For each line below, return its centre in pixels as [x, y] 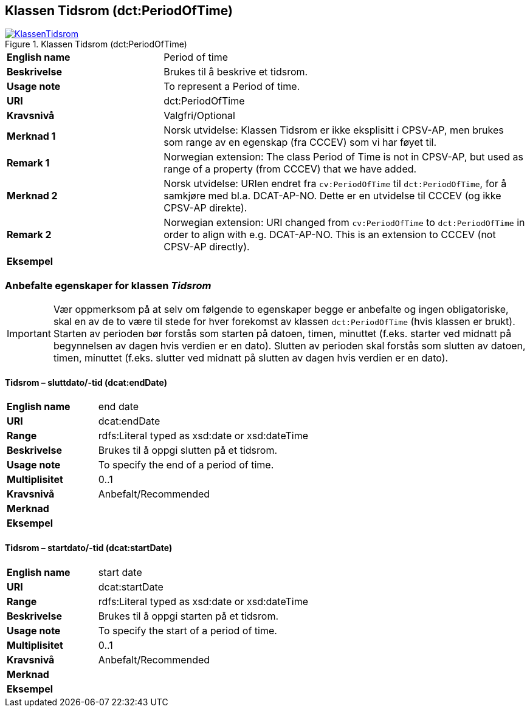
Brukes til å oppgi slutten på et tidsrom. [188, 450]
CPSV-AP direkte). [205, 208]
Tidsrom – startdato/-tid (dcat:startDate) [89, 548]
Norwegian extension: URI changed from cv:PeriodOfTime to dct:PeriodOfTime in [344, 223]
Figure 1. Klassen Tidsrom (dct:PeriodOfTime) [96, 44]
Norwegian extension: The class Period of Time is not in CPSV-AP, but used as [343, 157]
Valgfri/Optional [199, 116]
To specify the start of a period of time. [188, 630]
